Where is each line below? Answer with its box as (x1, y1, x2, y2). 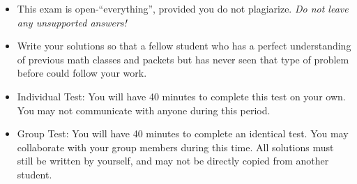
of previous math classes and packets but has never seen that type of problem (17, 52, 349, 66)
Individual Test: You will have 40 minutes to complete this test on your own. (17, 89, 346, 103)
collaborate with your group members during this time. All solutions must (17, 139, 334, 154)
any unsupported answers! (17, 15, 127, 29)
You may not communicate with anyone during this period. (17, 102, 271, 117)
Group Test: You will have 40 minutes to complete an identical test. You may (17, 126, 349, 141)
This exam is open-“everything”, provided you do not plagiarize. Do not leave (17, 1, 349, 15)
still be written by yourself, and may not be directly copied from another (17, 153, 329, 168)
